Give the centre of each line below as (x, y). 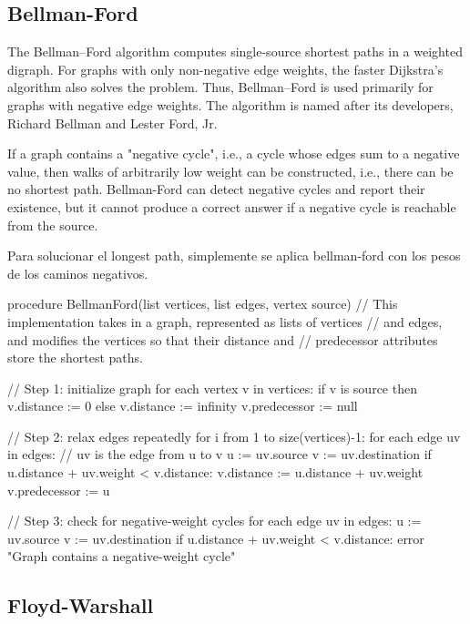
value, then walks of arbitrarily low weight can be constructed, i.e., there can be (230, 171)
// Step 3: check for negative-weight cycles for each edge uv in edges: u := (215, 521)
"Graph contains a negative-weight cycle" (122, 556)
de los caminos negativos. (78, 273)
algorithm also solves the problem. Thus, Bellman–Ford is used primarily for (220, 87)
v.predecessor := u (59, 490)
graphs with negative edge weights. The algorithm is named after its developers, (230, 104)
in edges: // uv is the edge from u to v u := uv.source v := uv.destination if (220, 454)
